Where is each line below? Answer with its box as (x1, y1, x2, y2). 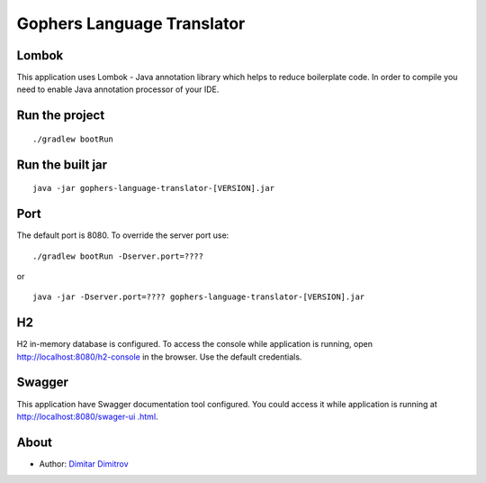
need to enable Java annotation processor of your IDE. (16, 84, 220, 95)
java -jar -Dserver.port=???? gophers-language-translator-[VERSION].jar (32, 292, 365, 302)
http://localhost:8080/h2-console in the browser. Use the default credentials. (16, 351, 302, 362)
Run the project (16, 108, 105, 123)
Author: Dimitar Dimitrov (39, 458, 130, 469)
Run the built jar (16, 157, 108, 172)
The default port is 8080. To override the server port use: (16, 230, 229, 241)
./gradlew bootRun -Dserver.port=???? (32, 251, 204, 261)
